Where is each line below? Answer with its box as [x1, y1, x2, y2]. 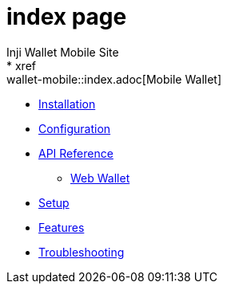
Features [38, 220, 85, 234]
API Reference [38, 146, 113, 160]
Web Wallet [70, 170, 130, 185]
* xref [6, 58, 36, 72]
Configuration [38, 121, 111, 135]
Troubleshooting [38, 245, 125, 259]
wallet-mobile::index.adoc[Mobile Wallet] [6, 72, 222, 86]
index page [6, 3, 127, 30]
